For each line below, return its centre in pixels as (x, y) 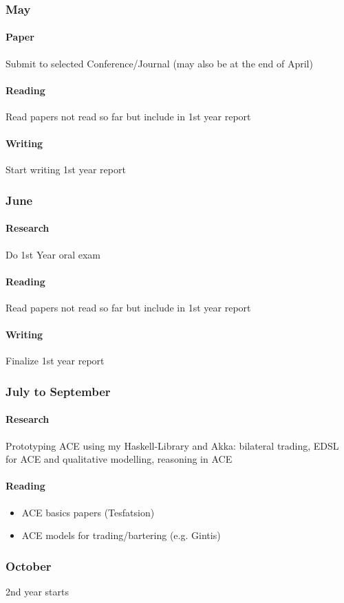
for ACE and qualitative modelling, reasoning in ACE (119, 459)
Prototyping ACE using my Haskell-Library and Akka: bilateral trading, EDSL (172, 445)
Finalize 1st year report (55, 361)
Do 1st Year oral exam (53, 254)
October (29, 566)
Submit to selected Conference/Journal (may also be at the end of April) (159, 63)
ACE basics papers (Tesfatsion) (88, 512)
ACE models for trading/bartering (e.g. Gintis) (121, 535)
